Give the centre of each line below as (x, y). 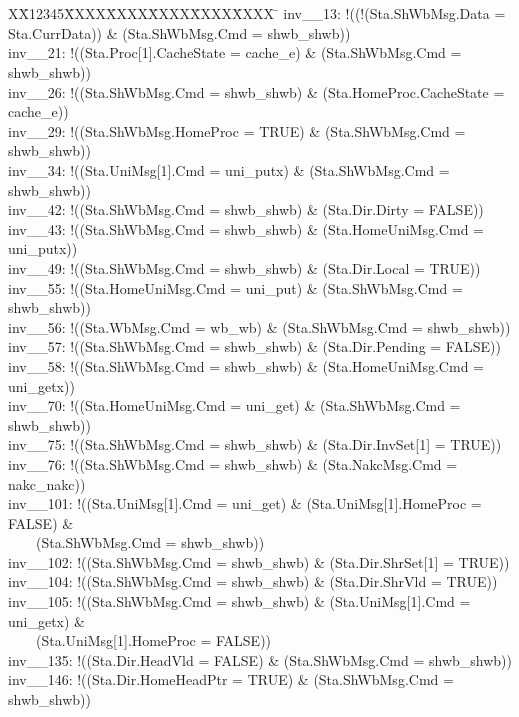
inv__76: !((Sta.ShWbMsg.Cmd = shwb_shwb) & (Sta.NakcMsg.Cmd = (233, 463)
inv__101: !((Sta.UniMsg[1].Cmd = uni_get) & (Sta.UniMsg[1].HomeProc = (245, 503)
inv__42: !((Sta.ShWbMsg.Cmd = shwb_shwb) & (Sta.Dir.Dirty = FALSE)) (246, 209)
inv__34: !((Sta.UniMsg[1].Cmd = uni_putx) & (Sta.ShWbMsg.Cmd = (229, 170)
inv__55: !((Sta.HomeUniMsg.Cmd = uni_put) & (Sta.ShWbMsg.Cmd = (235, 287)
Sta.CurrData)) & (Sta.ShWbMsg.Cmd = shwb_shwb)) (179, 32)
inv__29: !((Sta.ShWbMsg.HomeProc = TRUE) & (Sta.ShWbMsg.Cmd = (237, 130)
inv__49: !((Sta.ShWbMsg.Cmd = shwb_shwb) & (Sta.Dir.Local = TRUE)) (244, 267)
